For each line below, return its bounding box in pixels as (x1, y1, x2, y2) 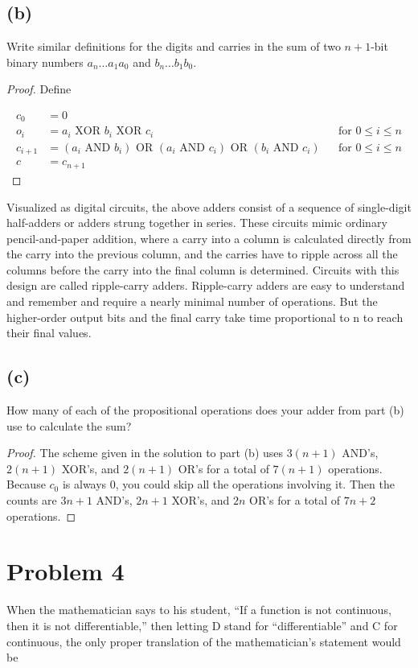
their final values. (6, 324, 92, 341)
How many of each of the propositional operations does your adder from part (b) (6, 402, 404, 419)
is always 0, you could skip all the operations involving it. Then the (62, 476, 395, 493)
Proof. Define (6, 80, 72, 97)
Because (6, 476, 46, 493)
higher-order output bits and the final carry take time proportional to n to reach (6, 308, 404, 325)
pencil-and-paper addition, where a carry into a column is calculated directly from (6, 229, 412, 246)
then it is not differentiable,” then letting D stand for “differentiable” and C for (6, 616, 398, 633)
